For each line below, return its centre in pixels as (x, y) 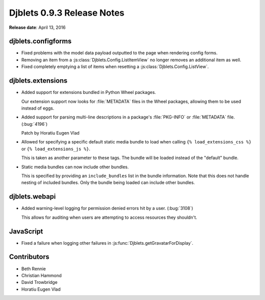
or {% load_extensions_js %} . (56, 149)
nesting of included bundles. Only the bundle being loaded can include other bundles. (108, 183)
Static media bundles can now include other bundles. (75, 167)
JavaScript (26, 231)
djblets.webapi (32, 196)
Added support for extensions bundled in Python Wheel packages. (89, 92)
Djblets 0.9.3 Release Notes (67, 13)
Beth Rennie (34, 269)
